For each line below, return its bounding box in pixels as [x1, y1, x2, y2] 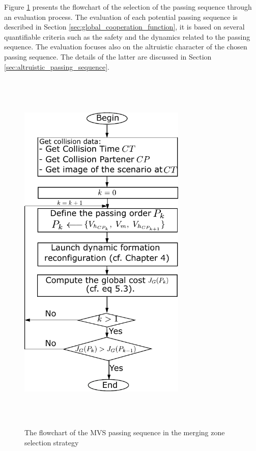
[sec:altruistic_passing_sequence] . [4, 61, 109, 72]
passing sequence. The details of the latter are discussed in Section [4, 51, 212, 62]
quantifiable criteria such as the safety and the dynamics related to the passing [4, 31, 250, 42]
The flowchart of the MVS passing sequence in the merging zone [24, 427, 225, 438]
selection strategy [24, 437, 79, 447]
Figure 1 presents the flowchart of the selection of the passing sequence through [4, 2, 252, 12]
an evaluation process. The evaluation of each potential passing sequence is [4, 11, 238, 22]
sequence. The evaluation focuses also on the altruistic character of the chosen [4, 41, 247, 52]
